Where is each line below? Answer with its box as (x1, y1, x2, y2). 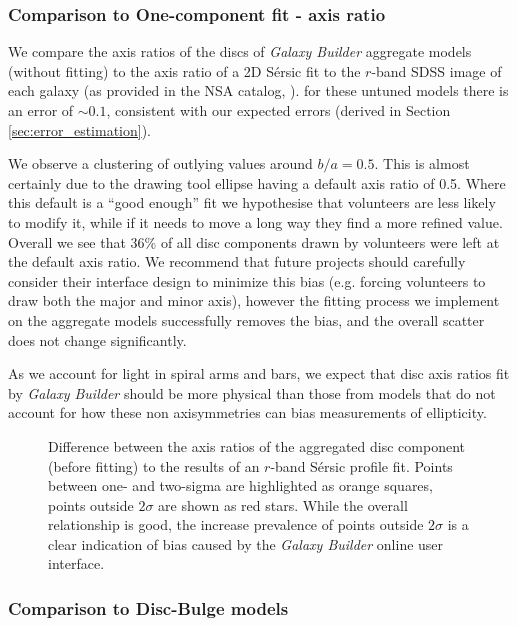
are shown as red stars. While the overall (158, 494, 408, 515)
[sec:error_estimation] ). (8, 119, 152, 140)
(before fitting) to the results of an (48, 455, 260, 476)
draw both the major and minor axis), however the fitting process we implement (8, 290, 500, 311)
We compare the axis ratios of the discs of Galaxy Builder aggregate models (8, 41, 472, 62)
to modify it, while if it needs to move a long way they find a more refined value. (8, 211, 503, 232)
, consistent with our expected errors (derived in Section (106, 100, 451, 120)
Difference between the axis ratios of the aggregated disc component (48, 435, 465, 456)
